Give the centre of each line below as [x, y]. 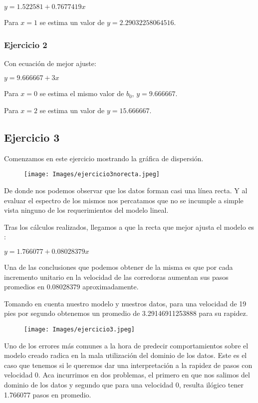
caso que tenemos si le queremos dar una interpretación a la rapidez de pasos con [128, 365]
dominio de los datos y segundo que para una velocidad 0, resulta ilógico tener [124, 385]
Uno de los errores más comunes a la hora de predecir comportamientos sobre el [126, 345]
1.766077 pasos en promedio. [48, 394]
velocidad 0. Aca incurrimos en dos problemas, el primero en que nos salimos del [127, 375]
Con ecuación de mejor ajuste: [50, 63]
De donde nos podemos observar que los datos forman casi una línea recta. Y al [126, 190]
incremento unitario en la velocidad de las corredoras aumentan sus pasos [116, 277]
